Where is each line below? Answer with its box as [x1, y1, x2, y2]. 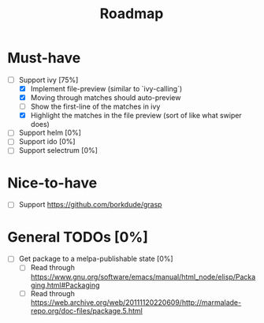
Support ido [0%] [18, 137, 76, 147]
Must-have [7, 49, 81, 67]
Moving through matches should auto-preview [30, 93, 181, 102]
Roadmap [99, 5, 164, 23]
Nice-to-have [7, 174, 98, 191]
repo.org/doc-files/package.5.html [30, 306, 143, 315]
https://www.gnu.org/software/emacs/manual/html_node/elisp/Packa [30, 272, 256, 281]
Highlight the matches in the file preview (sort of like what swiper [30, 111, 242, 121]
